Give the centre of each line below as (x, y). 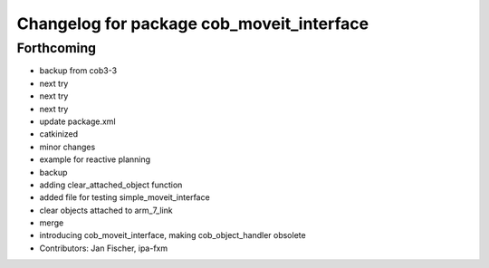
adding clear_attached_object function (111, 185)
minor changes (67, 147)
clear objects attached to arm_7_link (106, 210)
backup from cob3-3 (78, 71)
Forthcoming (57, 48)
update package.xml (78, 121)
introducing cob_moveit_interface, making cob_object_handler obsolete (173, 235)
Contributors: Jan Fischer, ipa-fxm (103, 248)
